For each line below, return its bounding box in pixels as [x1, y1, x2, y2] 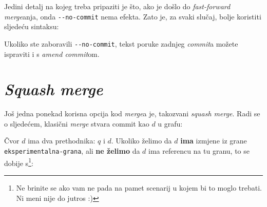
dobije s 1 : [4, 156, 33, 168]
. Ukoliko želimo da [111, 135, 172, 146]
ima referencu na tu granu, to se [148, 146, 250, 156]
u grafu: [158, 118, 183, 129]
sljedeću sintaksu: [4, 21, 59, 32]
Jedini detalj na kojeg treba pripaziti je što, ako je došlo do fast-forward [4, 1, 231, 11]
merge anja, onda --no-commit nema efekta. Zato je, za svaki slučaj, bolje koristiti [4, 11, 261, 22]
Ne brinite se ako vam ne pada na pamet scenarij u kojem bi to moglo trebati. [16, 182, 262, 193]
